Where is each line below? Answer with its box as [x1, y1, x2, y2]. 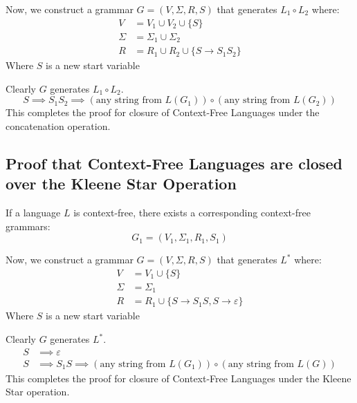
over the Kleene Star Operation [6, 173, 237, 194]
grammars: [6, 218, 51, 233]
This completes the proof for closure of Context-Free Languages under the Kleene [6, 371, 351, 385]
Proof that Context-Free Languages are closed [6, 152, 342, 174]
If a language [6, 205, 61, 220]
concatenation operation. [6, 118, 111, 133]
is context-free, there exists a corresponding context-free [73, 205, 311, 220]
